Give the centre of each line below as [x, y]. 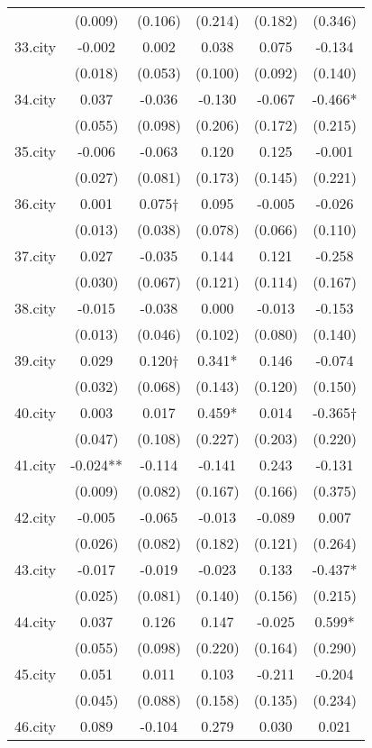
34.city [36, 99]
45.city [36, 674]
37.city [36, 255]
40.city [36, 412]
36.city [36, 203]
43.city [36, 569]
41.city [36, 465]
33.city [36, 46]
